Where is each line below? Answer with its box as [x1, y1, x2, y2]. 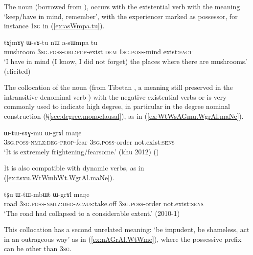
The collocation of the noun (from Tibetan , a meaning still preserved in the [4, 82, 233, 92]
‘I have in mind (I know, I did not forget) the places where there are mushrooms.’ [4, 56, 248, 66]
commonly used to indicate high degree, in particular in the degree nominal [4, 101, 230, 111]
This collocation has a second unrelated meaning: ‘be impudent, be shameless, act [4, 224, 250, 234]
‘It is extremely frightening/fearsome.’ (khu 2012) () [4, 146, 159, 156]
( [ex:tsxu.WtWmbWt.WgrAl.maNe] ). [4, 172, 115, 182]
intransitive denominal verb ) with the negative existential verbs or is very [4, 91, 227, 102]
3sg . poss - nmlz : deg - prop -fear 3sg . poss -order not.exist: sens [4, 137, 175, 147]
